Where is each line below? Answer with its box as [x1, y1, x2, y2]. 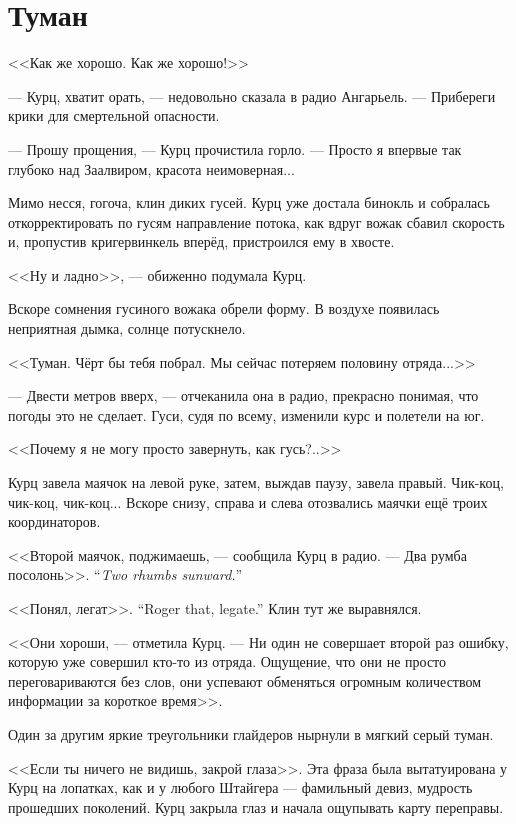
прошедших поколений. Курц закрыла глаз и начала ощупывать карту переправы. [8, 796, 504, 817]
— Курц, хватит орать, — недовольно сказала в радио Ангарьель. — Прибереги [8, 85, 496, 106]
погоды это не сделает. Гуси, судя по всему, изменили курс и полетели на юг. [8, 404, 485, 425]
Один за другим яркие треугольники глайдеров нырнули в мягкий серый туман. [8, 723, 494, 744]
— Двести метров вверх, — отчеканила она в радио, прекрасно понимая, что [8, 385, 479, 406]
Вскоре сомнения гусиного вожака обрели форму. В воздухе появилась [8, 298, 440, 319]
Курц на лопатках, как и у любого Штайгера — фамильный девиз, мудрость [8, 777, 473, 798]
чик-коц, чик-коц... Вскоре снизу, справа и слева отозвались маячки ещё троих [8, 491, 488, 512]
